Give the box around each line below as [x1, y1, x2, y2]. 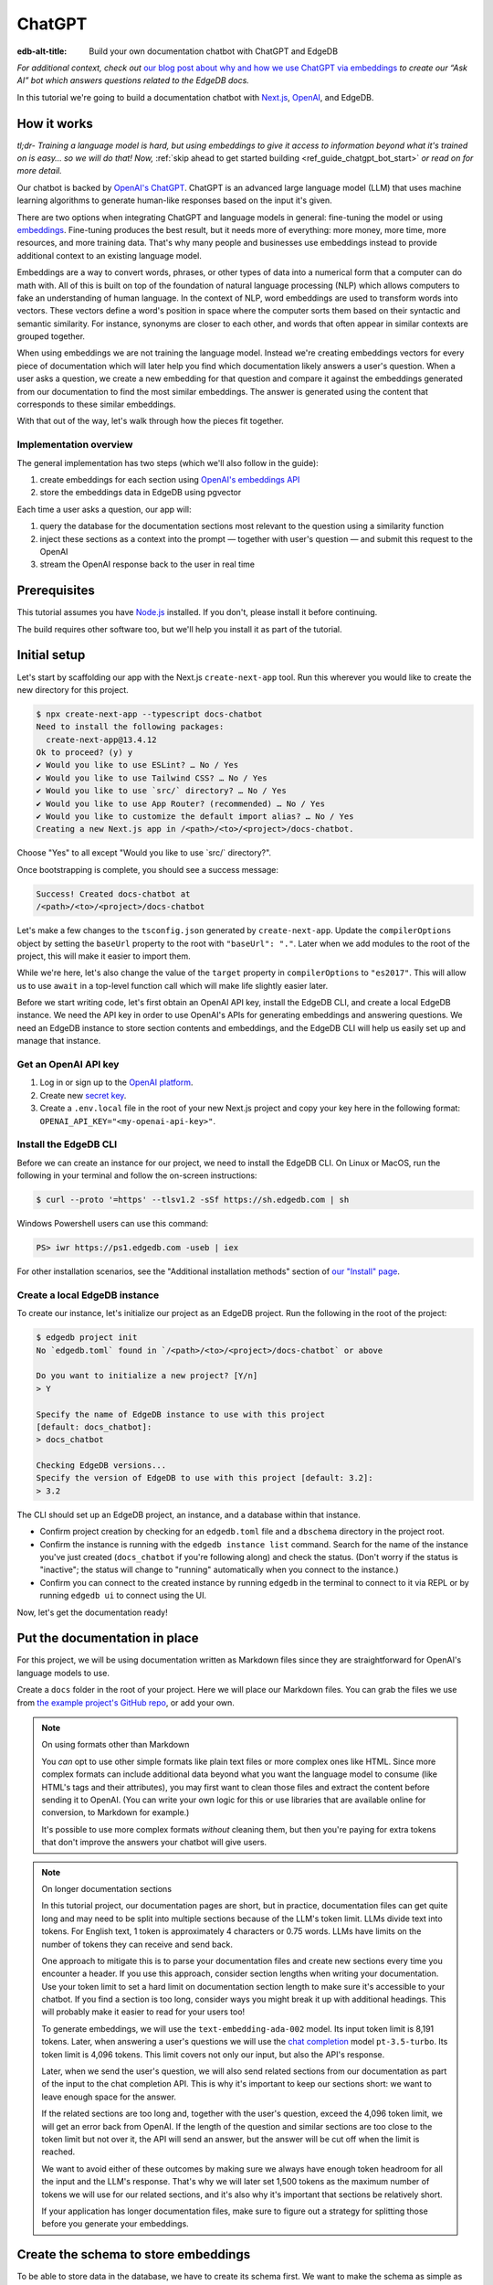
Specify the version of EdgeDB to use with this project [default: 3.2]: [36, 1472, 373, 1483]
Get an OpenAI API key [16, 1058, 120, 1071]
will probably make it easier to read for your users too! [41, 2006, 246, 2017]
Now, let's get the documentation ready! [16, 1607, 168, 1618]
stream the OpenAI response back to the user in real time [39, 558, 256, 570]
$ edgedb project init [36, 1333, 138, 1343]
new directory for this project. [16, 684, 129, 695]
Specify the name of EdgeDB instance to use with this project [36, 1408, 326, 1419]
